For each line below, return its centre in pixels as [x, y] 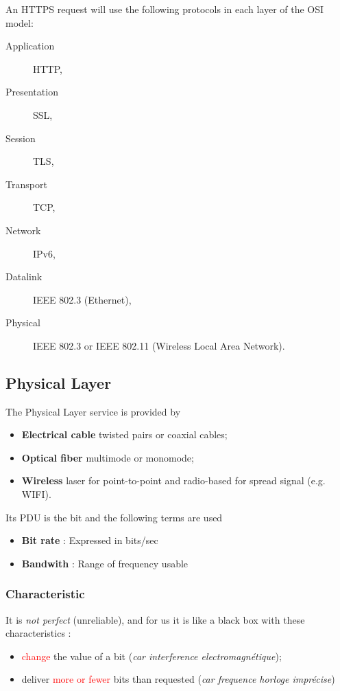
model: [20, 22]
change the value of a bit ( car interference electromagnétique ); [151, 656]
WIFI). [36, 494]
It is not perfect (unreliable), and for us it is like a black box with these [155, 619]
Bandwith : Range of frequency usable [105, 563]
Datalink [24, 276]
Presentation [32, 92]
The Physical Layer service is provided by [93, 411]
